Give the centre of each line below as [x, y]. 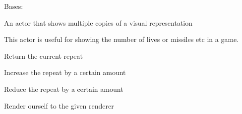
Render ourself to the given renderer [59, 105]
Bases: [14, 6]
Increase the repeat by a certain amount [65, 72]
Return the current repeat [44, 56]
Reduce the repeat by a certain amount [64, 89]
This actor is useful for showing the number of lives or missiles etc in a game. [121, 39]
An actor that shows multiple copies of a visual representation [98, 22]
